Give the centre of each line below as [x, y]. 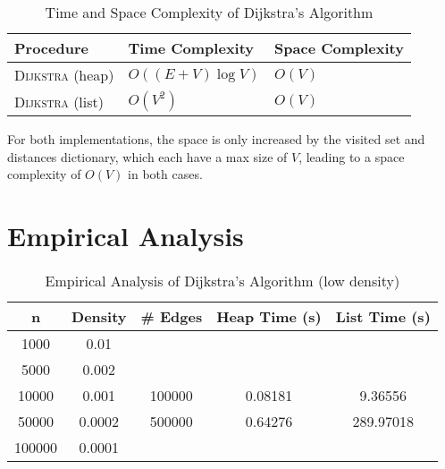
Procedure [51, 48]
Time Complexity [191, 48]
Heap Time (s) [269, 316]
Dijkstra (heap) [64, 75]
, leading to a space [352, 156]
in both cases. [165, 174]
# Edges [172, 316]
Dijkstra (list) [59, 101]
